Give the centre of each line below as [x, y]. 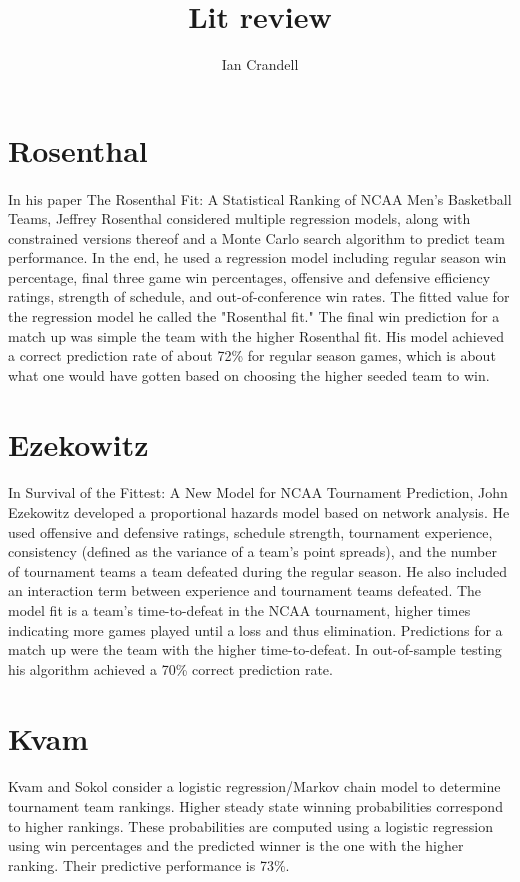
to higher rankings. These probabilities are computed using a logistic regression [250, 825]
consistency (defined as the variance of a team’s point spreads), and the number [253, 551]
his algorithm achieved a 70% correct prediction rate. [170, 668]
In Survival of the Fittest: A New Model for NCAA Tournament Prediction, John [258, 492]
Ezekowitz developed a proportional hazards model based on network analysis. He [259, 512]
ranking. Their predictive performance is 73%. [149, 864]
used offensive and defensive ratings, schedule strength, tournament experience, [250, 531]
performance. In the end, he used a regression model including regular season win [257, 257]
